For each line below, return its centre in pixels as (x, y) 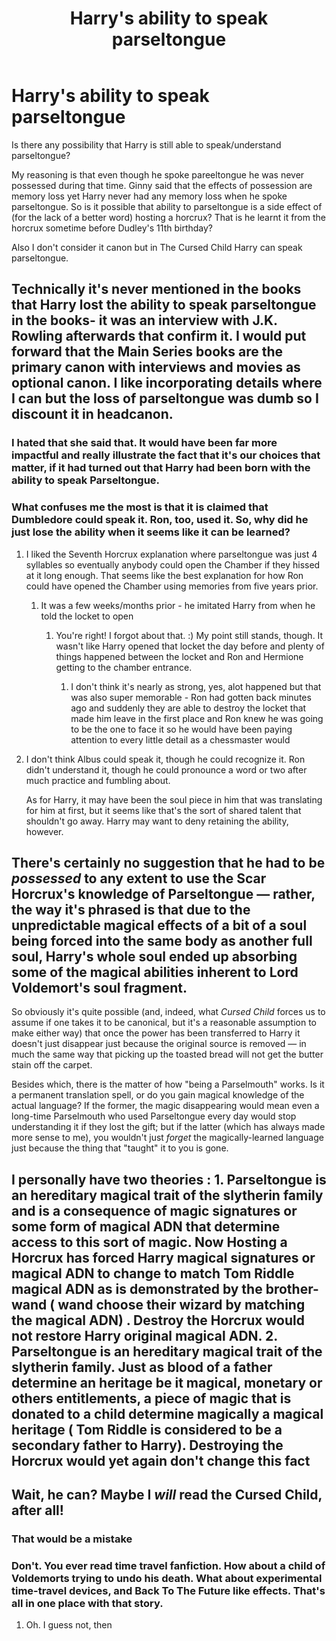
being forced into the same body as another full (162, 940)
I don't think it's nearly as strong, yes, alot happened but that (196, 686)
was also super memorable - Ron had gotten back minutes (191, 697)
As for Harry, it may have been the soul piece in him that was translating (174, 799)
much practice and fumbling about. (98, 780)
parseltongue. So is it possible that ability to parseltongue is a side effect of (167, 206)
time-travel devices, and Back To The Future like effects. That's (168, 1590)
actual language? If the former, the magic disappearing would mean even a (165, 1106)
